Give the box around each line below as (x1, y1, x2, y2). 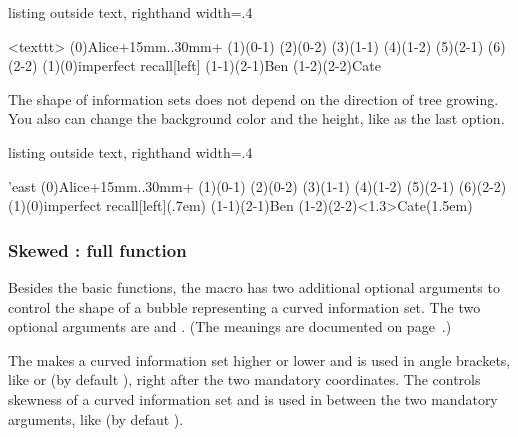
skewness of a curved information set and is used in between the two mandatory (8, 388, 498, 409)
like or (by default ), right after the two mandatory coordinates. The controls (8, 369, 481, 390)
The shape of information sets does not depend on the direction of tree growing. (8, 88, 499, 109)
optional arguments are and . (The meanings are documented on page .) (8, 316, 452, 337)
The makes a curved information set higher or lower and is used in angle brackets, (8, 349, 511, 370)
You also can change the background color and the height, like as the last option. (8, 108, 505, 129)
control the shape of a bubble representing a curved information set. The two (8, 296, 481, 317)
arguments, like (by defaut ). (8, 408, 184, 429)
